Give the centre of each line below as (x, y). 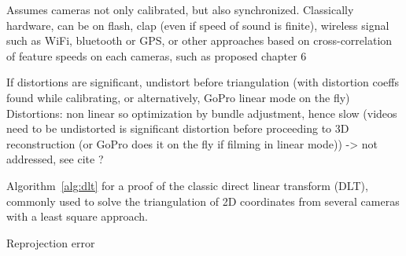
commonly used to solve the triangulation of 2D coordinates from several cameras (203, 201)
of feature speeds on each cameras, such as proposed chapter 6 (157, 55)
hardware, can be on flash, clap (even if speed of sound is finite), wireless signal (198, 25)
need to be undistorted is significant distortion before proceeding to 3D (178, 128)
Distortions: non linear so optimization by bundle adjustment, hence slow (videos (202, 113)
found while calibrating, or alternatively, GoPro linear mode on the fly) (178, 97)
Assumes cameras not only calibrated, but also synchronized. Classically (180, 9)
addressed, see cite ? (55, 159)
